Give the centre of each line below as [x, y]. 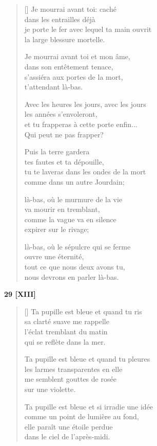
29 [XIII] [20, 294]
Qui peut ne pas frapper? [64, 134]
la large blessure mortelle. [65, 39]
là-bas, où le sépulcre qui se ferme [77, 246]
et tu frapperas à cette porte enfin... [81, 124]
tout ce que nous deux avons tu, [75, 267]
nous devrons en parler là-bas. [72, 276]
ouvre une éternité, [54, 256]
